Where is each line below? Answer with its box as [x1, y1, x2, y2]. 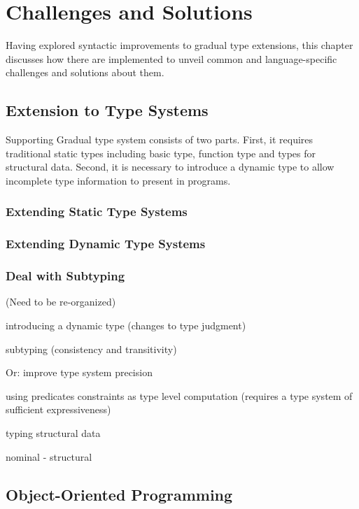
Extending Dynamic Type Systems [6, 235, 206, 252]
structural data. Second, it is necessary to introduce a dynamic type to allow [6, 159, 335, 174]
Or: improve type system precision [6, 365, 153, 380]
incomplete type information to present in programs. [6, 173, 231, 187]
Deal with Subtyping [6, 267, 125, 285]
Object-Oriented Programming [6, 483, 233, 505]
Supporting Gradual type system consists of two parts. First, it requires [6, 132, 314, 147]
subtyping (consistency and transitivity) [6, 341, 177, 356]
